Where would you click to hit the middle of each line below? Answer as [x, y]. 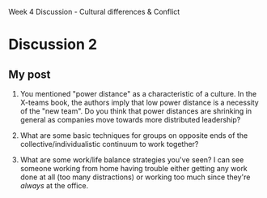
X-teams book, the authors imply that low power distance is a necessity [139, 102]
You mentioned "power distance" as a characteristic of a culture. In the [138, 94]
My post [30, 74]
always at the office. [54, 185]
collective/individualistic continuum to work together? [109, 144]
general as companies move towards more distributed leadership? [130, 120]
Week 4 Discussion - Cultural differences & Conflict [94, 12]
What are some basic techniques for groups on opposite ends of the [134, 136]
